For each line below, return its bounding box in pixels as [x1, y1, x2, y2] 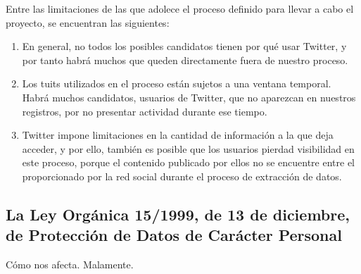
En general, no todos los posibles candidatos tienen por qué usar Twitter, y [22, 39, 347, 54]
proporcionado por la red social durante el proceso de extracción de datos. [22, 168, 342, 183]
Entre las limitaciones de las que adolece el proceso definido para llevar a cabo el [6, 1, 354, 15]
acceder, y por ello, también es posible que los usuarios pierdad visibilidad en [22, 141, 355, 156]
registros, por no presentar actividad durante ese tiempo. [22, 104, 267, 118]
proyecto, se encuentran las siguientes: [6, 15, 170, 30]
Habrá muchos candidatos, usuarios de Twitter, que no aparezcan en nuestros [22, 89, 356, 104]
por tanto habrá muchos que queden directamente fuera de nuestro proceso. [22, 52, 348, 67]
